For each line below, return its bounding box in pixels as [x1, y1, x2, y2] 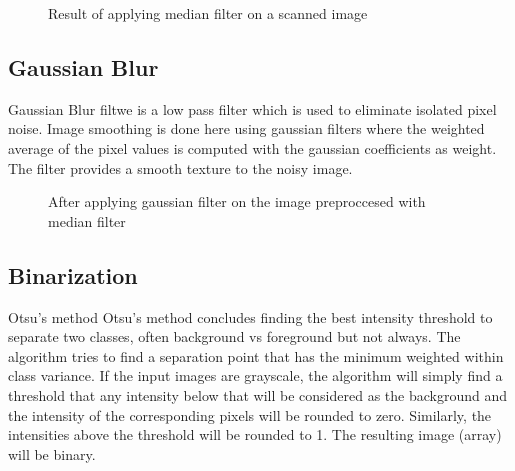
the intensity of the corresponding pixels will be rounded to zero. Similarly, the [8, 404, 492, 425]
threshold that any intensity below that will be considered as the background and [8, 384, 508, 405]
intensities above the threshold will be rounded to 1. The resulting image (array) [8, 424, 502, 445]
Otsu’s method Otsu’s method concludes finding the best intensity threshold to [8, 306, 493, 327]
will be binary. [8, 443, 96, 464]
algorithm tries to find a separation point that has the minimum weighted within [8, 345, 504, 366]
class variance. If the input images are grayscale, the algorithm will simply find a [8, 365, 503, 386]
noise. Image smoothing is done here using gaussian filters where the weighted [8, 118, 485, 139]
